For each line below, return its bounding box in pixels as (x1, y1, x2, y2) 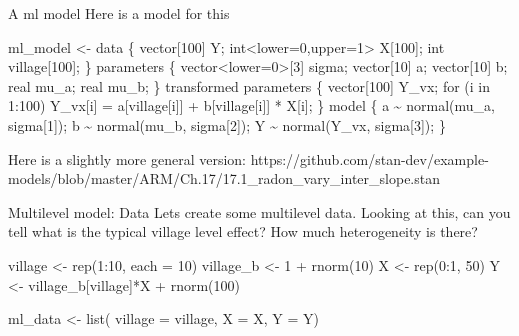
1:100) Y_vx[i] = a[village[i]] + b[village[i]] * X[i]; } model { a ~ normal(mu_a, (8, 95, 496, 116)
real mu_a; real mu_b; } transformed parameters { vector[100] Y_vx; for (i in (8, 75, 491, 96)
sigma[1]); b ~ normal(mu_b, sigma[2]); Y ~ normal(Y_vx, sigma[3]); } (8, 114, 446, 135)
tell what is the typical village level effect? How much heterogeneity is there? (8, 221, 478, 242)
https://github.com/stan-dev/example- (250, 148, 489, 169)
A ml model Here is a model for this (8, 3, 230, 23)
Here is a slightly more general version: (8, 148, 246, 169)
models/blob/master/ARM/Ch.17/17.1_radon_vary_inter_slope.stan (8, 168, 440, 189)
